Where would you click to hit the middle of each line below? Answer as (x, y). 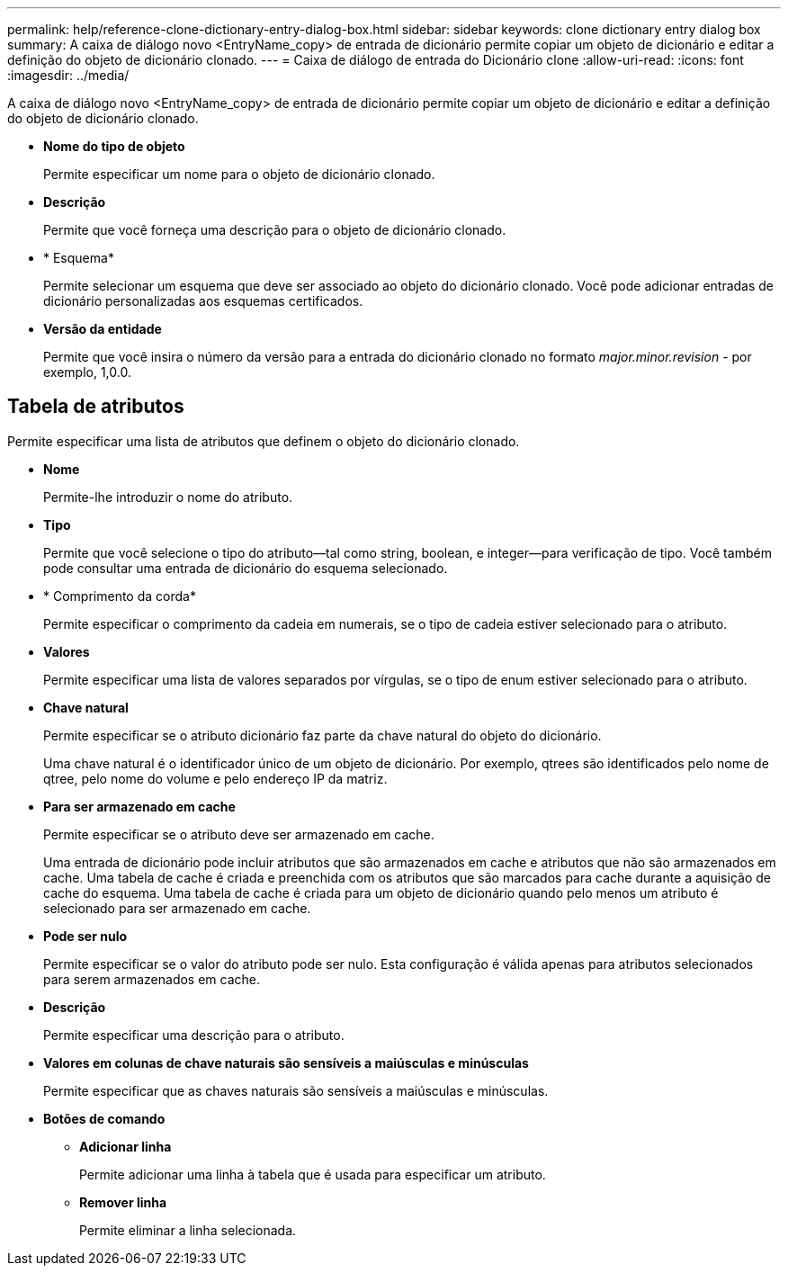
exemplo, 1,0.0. (87, 372)
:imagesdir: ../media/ (68, 75)
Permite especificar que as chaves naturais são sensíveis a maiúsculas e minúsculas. (296, 1090)
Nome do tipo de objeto (114, 146)
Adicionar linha (125, 1146)
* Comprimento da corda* (120, 596)
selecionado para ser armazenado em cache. (177, 908)
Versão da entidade (103, 329)
